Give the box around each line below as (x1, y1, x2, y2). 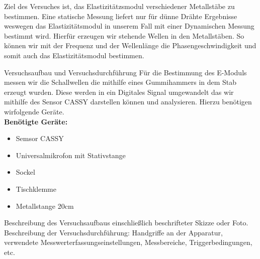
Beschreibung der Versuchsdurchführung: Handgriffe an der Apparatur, (4, 227, 223, 237)
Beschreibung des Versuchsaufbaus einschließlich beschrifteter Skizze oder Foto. (4, 217, 248, 228)
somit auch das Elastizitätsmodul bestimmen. (4, 50, 144, 60)
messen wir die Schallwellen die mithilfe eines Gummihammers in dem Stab (4, 77, 237, 87)
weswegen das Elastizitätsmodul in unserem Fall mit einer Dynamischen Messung (4, 21, 254, 31)
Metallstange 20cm (16, 200, 74, 211)
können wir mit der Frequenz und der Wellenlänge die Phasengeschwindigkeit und (4, 40, 256, 51)
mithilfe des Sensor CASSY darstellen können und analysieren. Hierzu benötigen (4, 96, 252, 107)
